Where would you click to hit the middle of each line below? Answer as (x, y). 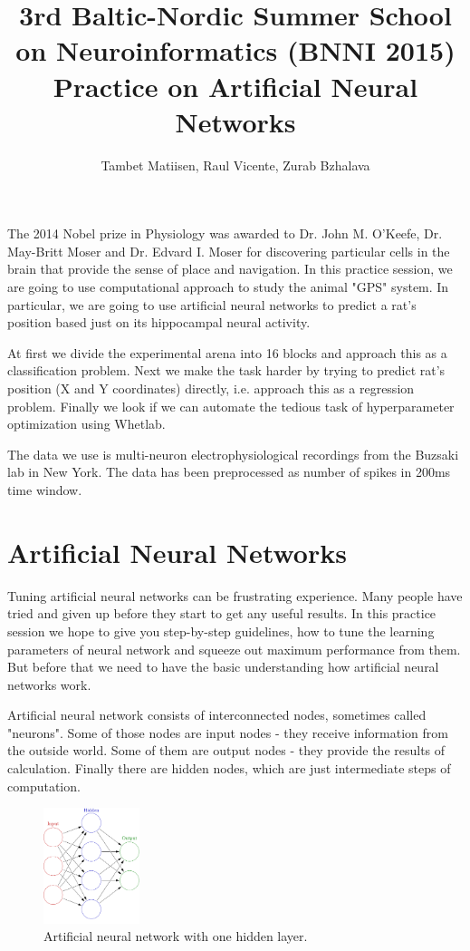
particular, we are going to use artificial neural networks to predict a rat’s (212, 304)
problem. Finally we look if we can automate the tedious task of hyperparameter (231, 406)
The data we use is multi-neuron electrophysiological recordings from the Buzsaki (233, 454)
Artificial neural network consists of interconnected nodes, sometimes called (217, 715)
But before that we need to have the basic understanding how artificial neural (223, 667)
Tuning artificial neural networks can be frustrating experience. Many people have (235, 595)
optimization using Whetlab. (86, 424)
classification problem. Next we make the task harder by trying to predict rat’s (226, 370)
